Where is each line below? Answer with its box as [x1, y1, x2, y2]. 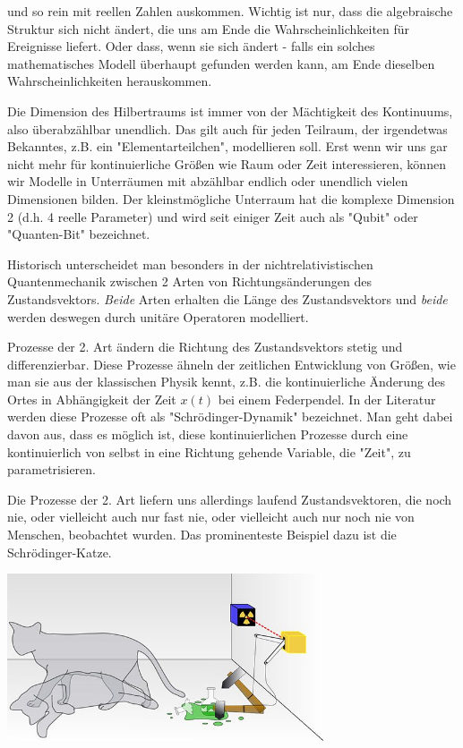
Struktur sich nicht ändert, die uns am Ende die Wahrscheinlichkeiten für [7, 19, 410, 38]
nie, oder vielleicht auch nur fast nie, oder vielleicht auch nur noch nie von [7, 507, 415, 526]
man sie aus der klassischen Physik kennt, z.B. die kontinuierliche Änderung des [7, 372, 446, 391]
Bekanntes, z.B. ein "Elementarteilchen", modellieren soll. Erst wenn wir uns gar [7, 137, 448, 156]
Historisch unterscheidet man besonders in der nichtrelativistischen [7, 254, 373, 273]
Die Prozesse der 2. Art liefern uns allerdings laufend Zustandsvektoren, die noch [7, 489, 452, 508]
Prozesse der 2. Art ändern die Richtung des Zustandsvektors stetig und [7, 337, 403, 356]
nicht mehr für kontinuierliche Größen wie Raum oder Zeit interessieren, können [7, 154, 446, 173]
